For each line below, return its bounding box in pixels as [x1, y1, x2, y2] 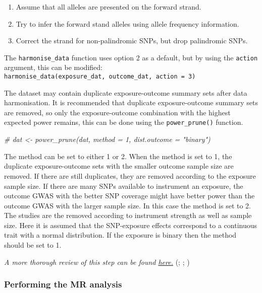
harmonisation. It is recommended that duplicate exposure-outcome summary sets [4, 97, 258, 108]
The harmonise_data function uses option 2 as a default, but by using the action [4, 52, 258, 62]
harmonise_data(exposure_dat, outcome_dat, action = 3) [4, 73, 196, 81]
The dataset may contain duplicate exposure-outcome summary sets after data [4, 87, 247, 98]
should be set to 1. [4, 240, 62, 250]
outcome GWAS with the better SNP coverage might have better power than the [4, 190, 255, 201]
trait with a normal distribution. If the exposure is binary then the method [4, 230, 237, 240]
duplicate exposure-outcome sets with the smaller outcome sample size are [4, 161, 234, 171]
